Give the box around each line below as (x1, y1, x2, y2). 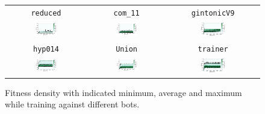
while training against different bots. (5, 98, 140, 110)
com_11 (113, 8, 140, 17)
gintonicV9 (191, 8, 235, 17)
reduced (31, 8, 61, 17)
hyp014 (33, 45, 59, 54)
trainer (198, 45, 228, 54)
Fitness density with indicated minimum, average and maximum (5, 86, 242, 98)
